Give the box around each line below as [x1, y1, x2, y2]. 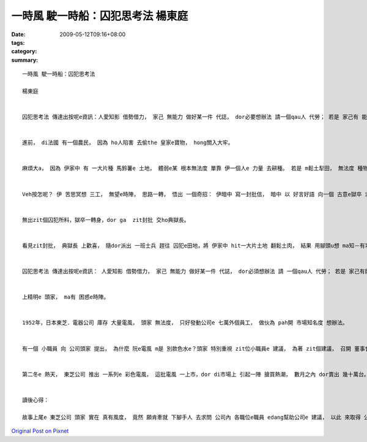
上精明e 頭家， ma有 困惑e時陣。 [22, 294, 109, 300]
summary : [11, 56, 39, 64]
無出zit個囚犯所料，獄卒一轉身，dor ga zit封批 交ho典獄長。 [22, 216, 190, 223]
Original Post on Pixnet [11, 427, 69, 435]
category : [11, 48, 37, 55]
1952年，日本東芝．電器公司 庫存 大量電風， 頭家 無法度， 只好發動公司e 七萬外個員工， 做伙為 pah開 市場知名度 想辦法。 [22, 319, 348, 326]
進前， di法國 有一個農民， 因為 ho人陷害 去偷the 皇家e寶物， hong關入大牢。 [22, 139, 234, 147]
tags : [11, 39, 25, 46]
